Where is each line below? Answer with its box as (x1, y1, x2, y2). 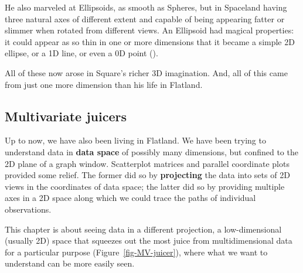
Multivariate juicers (5, 107, 127, 125)
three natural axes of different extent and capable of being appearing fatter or (5, 12, 285, 25)
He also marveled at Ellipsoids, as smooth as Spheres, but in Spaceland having (5, 1, 287, 13)
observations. (5, 203, 52, 215)
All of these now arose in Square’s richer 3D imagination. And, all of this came (5, 66, 288, 79)
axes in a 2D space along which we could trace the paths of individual (5, 192, 256, 204)
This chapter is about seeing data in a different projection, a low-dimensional (5, 223, 282, 235)
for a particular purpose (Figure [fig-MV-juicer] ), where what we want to (5, 245, 268, 258)
